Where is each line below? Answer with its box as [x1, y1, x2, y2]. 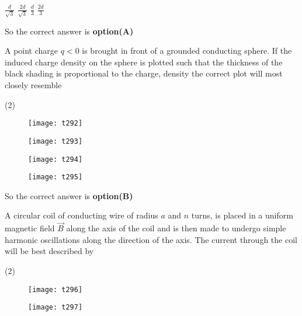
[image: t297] [28, 303, 83, 312]
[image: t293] [28, 137, 83, 145]
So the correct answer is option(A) [5, 25, 134, 37]
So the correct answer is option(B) [5, 189, 133, 202]
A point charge [5, 44, 58, 57]
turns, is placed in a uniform [191, 209, 293, 221]
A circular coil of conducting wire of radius [5, 209, 158, 221]
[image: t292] [28, 119, 83, 128]
